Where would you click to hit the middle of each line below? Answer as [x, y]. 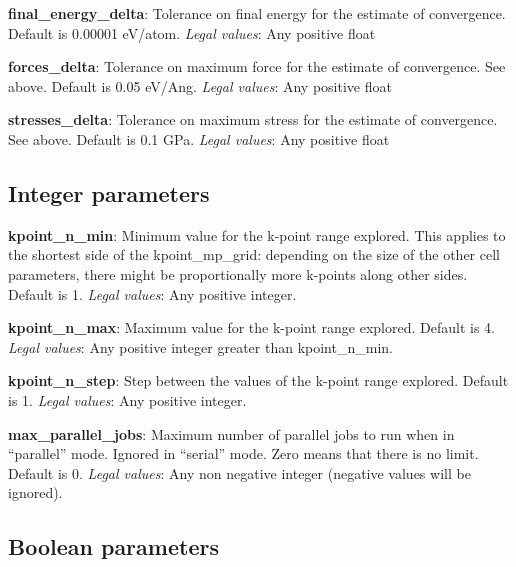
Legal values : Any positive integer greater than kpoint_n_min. [200, 346]
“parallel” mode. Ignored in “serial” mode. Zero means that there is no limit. [243, 453]
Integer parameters [109, 192]
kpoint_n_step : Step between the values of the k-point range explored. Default [258, 380]
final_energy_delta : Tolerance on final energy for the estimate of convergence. [257, 13]
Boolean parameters [113, 546]
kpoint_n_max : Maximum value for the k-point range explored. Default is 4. [251, 327]
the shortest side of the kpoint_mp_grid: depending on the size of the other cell [254, 254]
